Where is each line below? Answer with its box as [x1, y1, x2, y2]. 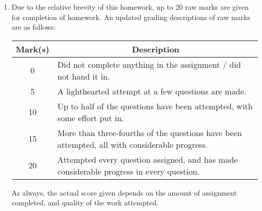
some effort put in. [57, 111, 124, 124]
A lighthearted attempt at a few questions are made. [57, 85, 247, 97]
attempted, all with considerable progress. [57, 138, 208, 150]
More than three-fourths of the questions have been [57, 126, 242, 139]
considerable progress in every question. [57, 165, 200, 177]
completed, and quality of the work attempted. [11, 197, 159, 208]
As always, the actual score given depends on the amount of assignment [11, 187, 237, 198]
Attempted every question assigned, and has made [57, 153, 238, 165]
